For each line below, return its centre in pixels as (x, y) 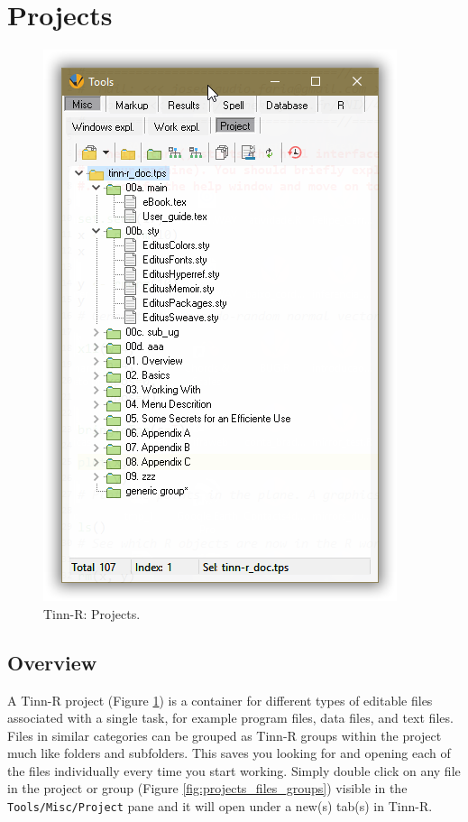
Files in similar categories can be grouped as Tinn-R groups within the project (225, 735)
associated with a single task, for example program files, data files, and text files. (230, 718)
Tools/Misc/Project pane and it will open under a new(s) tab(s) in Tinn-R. (220, 806)
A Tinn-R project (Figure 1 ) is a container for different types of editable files (220, 700)
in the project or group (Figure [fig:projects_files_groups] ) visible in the (207, 788)
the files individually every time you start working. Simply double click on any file (234, 770)
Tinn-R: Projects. (92, 613)
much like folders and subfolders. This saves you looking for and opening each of (229, 753)
